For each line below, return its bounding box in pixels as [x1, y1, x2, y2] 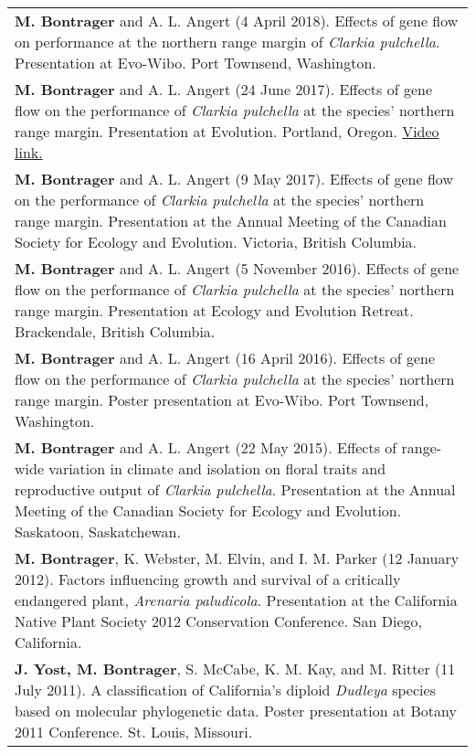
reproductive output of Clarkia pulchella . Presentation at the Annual [15, 479, 456, 500]
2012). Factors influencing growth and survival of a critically [15, 568, 401, 589]
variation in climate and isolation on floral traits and [48, 458, 386, 479]
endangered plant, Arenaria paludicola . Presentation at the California [15, 589, 458, 611]
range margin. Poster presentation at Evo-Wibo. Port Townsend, [15, 389, 429, 410]
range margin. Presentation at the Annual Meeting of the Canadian [15, 210, 447, 231]
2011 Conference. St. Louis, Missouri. [15, 721, 253, 742]
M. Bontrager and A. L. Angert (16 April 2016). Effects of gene [15, 347, 435, 368]
